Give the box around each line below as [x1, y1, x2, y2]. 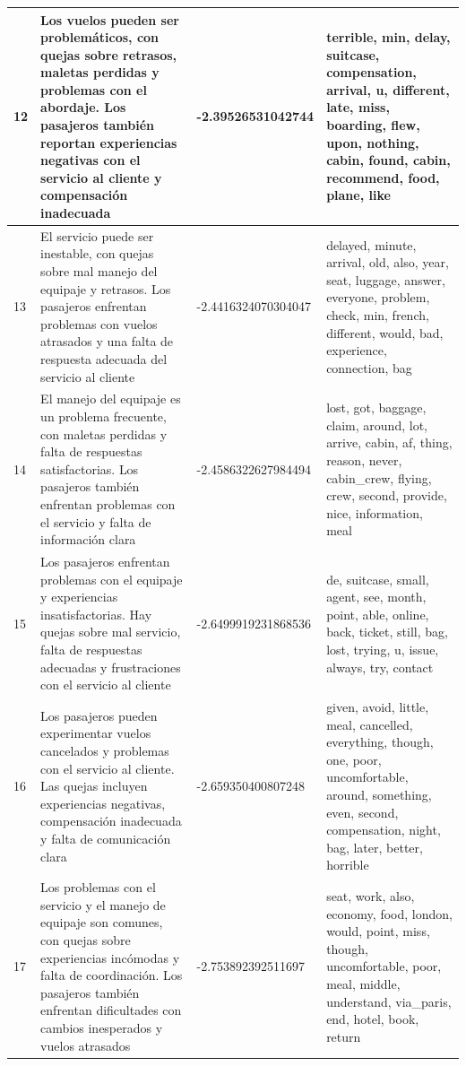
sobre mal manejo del [40, 262, 158, 281]
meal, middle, [326, 975, 401, 993]
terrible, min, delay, [326, 28, 451, 47]
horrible [326, 855, 369, 874]
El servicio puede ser [40, 226, 154, 245]
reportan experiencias [40, 133, 177, 152]
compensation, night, [326, 820, 441, 839]
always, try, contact [326, 657, 434, 676]
